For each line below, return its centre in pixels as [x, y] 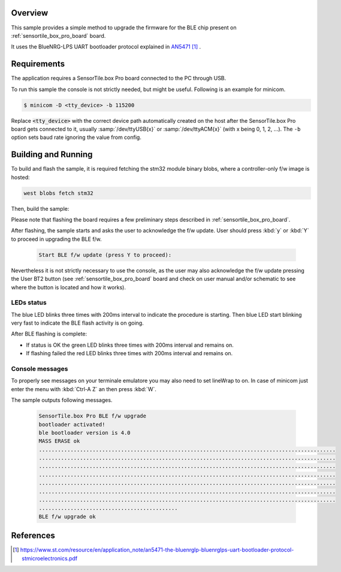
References [33, 536]
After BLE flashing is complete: [49, 334]
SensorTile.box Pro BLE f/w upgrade [93, 416]
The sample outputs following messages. [62, 400]
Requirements [38, 64]
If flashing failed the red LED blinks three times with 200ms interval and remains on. [129, 353]
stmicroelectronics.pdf [50, 558]
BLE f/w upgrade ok [67, 516]
